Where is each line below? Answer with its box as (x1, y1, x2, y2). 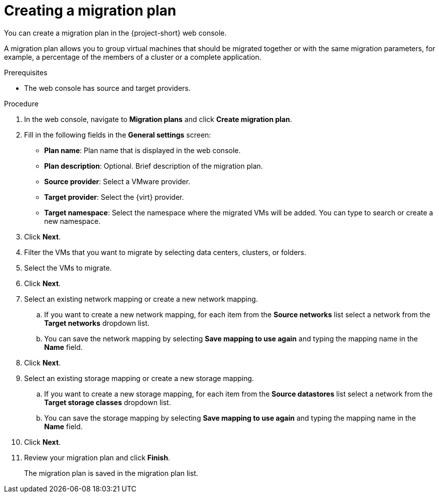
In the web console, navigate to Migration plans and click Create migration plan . (24, 114, 292, 123)
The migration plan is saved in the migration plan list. (24, 468, 198, 477)
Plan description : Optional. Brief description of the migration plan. (44, 161, 263, 170)
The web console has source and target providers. (24, 83, 191, 92)
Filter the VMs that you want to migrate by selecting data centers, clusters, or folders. (24, 247, 307, 257)
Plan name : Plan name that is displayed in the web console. (44, 146, 241, 155)
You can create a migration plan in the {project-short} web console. (4, 28, 227, 37)
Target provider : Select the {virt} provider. (44, 192, 184, 201)
